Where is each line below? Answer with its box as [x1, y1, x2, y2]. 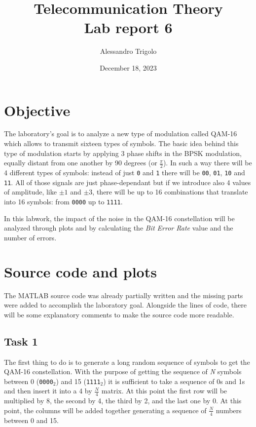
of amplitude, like [4, 187, 57, 197]
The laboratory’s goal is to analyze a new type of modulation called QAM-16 [4, 128, 237, 139]
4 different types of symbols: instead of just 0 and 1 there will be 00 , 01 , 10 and [4, 167, 245, 178]
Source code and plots [4, 261, 157, 281]
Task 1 [4, 333, 38, 349]
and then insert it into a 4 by [4, 386, 92, 396]
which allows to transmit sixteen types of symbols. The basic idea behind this [4, 138, 239, 149]
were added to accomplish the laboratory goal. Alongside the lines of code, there [4, 300, 247, 310]
